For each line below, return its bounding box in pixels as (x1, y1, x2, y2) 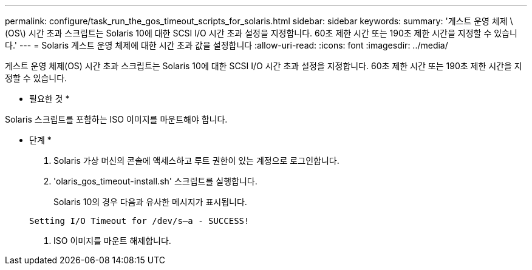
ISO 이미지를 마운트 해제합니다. (53, 235, 171, 246)
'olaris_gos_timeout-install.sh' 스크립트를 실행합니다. (53, 176, 257, 186)
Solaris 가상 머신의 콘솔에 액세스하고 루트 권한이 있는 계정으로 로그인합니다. (53, 155, 339, 166)
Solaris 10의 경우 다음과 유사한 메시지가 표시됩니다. (53, 197, 247, 207)
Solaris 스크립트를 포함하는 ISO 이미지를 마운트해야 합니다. (5, 114, 228, 124)
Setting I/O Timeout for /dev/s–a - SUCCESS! (29, 216, 250, 226)
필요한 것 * (29, 93, 70, 104)
